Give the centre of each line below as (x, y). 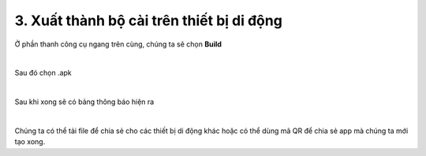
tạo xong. (30, 142)
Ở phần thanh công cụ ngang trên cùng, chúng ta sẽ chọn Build (118, 44)
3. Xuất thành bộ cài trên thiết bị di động (149, 20)
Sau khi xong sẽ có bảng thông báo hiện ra (84, 102)
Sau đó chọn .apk (43, 73)
